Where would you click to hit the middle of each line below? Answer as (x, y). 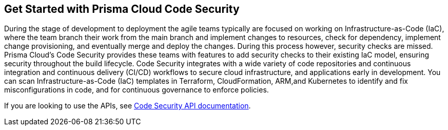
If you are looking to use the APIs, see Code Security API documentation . (128, 106)
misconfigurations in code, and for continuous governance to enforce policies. (137, 90)
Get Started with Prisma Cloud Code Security (122, 9)
